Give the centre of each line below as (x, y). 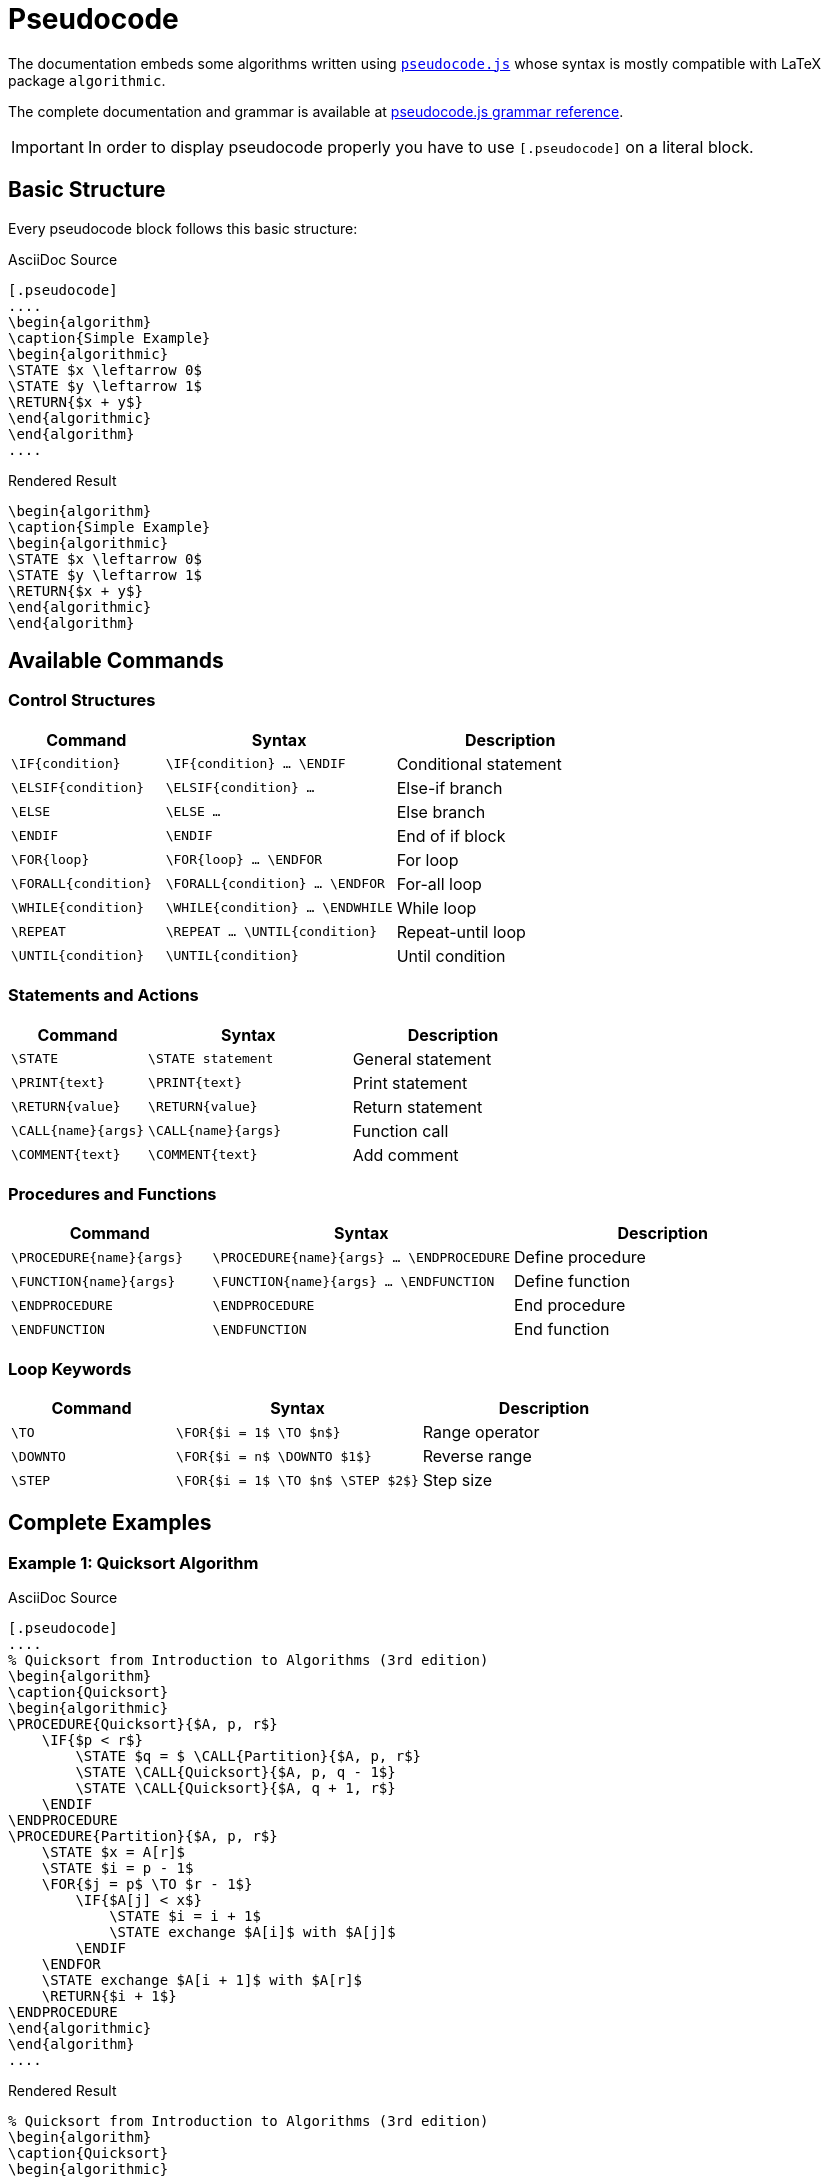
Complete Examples (110, 1523)
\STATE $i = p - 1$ (117, 1868)
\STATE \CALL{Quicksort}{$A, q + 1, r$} (235, 1788)
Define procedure (580, 1257)
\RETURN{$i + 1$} (109, 1996)
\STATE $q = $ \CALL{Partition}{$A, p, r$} (248, 1756)
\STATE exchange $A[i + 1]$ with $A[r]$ (202, 1980)
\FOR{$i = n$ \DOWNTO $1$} (274, 1456)
